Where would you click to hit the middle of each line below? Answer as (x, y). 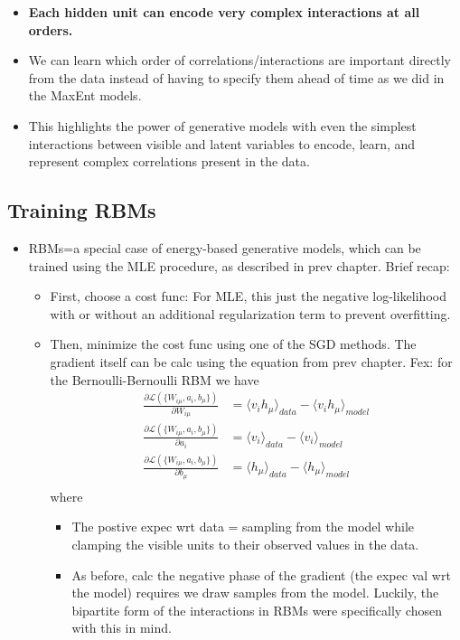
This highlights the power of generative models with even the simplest (222, 125)
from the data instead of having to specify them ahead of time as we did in (236, 77)
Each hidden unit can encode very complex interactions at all (224, 12)
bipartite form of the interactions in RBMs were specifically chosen (257, 610)
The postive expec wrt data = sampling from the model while (243, 527)
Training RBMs (82, 210)
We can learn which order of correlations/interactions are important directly (239, 60)
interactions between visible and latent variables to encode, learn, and (222, 143)
